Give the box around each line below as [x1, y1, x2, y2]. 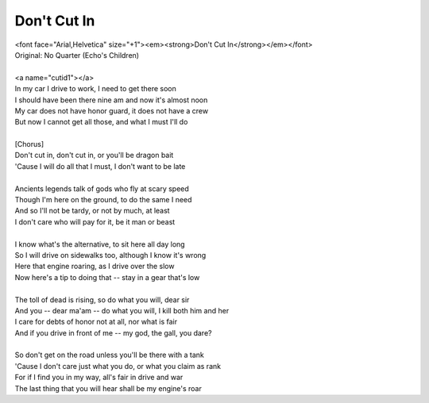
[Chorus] [14, 140, 44, 149]
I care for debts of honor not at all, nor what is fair [14, 317, 178, 327]
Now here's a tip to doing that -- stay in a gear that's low [14, 272, 200, 282]
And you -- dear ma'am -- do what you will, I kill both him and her [14, 305, 230, 315]
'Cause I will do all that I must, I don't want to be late [14, 161, 186, 171]
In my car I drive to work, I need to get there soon [14, 84, 176, 94]
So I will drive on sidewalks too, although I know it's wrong [14, 250, 207, 259]
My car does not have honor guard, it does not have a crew [14, 106, 209, 115]
